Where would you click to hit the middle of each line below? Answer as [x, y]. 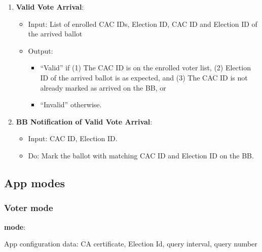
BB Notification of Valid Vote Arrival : [84, 121]
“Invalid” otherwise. [71, 104]
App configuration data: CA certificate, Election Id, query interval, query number [131, 244]
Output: [41, 50]
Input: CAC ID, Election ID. [73, 138]
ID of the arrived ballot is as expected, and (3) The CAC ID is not [144, 77]
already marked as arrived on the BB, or [103, 87]
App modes [35, 182]
